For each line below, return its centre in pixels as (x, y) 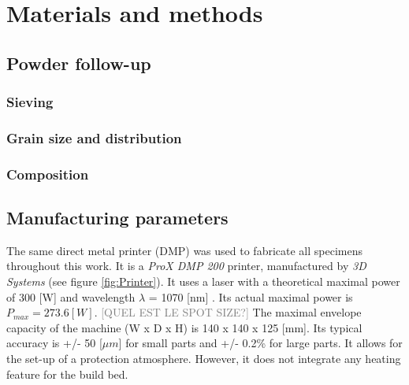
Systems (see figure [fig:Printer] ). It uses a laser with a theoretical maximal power (203, 281)
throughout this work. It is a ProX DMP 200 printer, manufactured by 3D (186, 266)
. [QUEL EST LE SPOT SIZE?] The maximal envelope (228, 312)
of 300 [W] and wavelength (71, 296)
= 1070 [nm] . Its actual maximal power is (251, 296)
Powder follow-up (79, 63)
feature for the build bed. (67, 374)
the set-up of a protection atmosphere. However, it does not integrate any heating (204, 359)
